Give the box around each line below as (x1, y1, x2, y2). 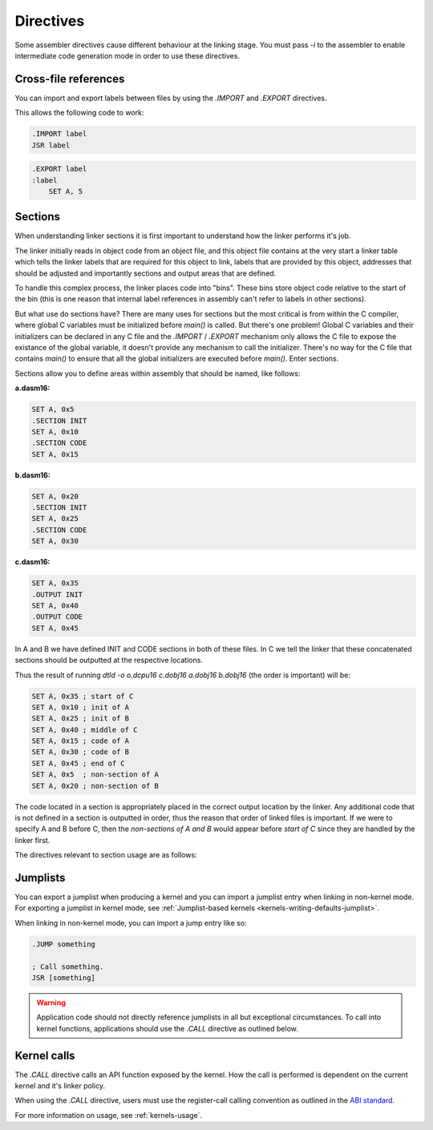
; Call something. (31, 962, 104, 971)
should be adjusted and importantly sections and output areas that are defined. (14, 268, 277, 278)
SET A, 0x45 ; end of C (31, 758, 126, 768)
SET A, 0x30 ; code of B (31, 748, 130, 757)
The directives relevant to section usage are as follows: (14, 850, 197, 860)
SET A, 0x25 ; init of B (31, 714, 130, 723)
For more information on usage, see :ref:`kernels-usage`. (14, 1110, 203, 1120)
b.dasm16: (14, 470, 51, 480)
